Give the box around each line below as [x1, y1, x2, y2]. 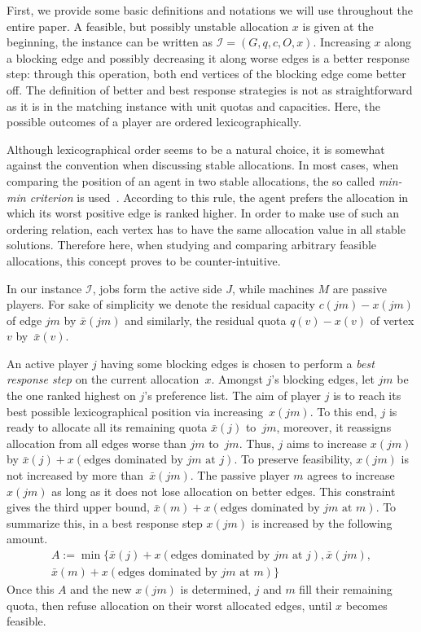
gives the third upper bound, [7, 498, 150, 516]
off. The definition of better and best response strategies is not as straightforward [7, 81, 413, 98]
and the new [70, 581, 132, 598]
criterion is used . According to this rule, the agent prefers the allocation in [29, 188, 409, 205]
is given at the [302, 17, 374, 34]
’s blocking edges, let [271, 371, 375, 388]
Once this [7, 581, 55, 598]
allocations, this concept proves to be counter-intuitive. [7, 252, 281, 269]
